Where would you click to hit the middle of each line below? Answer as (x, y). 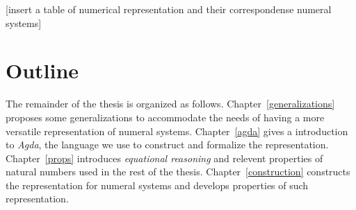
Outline (42, 70)
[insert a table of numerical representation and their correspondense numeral (169, 9)
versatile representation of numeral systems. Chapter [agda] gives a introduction (177, 131)
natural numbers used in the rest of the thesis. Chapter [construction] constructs (178, 172)
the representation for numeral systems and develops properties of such (157, 185)
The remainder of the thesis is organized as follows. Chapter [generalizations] (170, 104)
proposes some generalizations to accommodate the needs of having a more (165, 117)
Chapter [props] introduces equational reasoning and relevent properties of (164, 158)
